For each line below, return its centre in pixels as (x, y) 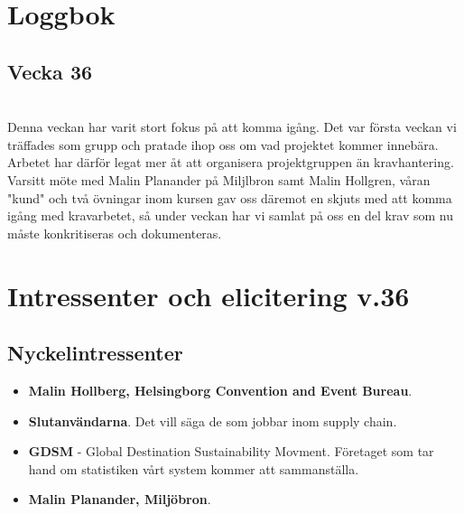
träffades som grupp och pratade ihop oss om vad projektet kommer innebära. (223, 144)
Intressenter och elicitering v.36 (209, 295)
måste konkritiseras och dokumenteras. (115, 233)
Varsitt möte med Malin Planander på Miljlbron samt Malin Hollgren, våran (219, 179)
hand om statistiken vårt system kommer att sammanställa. (194, 468)
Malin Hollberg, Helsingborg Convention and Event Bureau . (220, 390)
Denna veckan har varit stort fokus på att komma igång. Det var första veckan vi (232, 127)
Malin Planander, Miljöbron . (120, 499)
